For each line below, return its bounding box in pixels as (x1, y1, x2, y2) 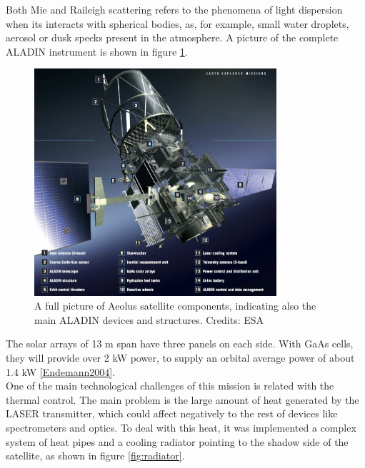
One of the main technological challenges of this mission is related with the (6, 378, 334, 393)
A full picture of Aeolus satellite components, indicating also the (34, 298, 316, 313)
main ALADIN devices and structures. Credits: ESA (34, 312, 264, 327)
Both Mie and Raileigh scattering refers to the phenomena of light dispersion (6, 2, 343, 16)
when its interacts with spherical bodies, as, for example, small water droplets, (6, 16, 349, 31)
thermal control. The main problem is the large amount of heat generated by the (6, 392, 359, 407)
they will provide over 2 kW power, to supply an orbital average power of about (6, 350, 355, 365)
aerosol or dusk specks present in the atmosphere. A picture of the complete (6, 30, 339, 45)
